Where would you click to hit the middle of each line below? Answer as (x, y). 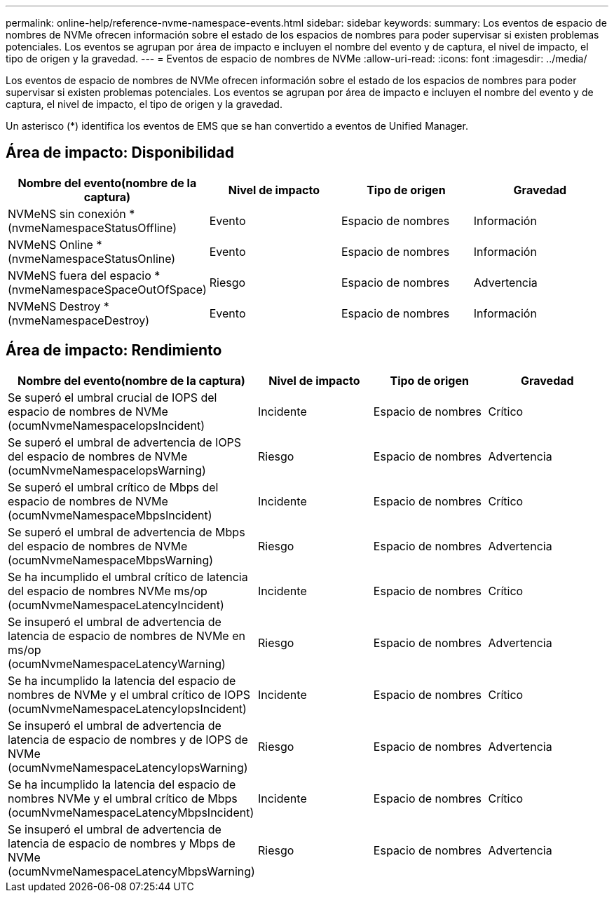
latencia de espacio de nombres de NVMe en (127, 635)
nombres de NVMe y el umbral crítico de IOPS (129, 694)
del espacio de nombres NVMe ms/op (108, 591)
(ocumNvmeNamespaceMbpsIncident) (110, 515)
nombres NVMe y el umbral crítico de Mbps (123, 798)
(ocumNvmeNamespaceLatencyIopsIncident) (127, 708)
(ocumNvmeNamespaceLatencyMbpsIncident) (131, 812)
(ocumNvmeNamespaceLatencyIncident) (116, 605)
